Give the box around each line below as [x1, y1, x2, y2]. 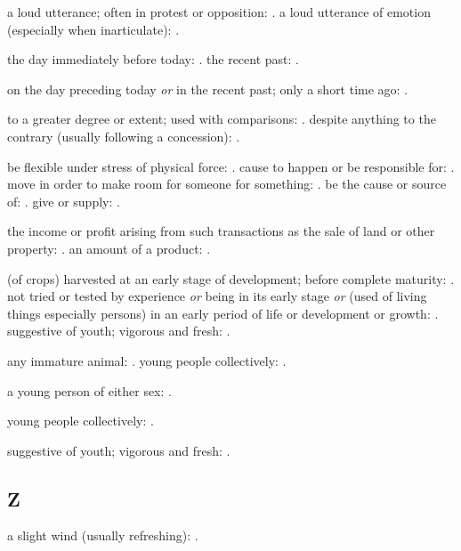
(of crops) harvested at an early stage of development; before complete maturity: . [7, 269, 455, 288]
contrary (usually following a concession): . [7, 126, 240, 145]
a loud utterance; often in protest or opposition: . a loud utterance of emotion [7, 3, 431, 20]
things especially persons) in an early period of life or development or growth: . [7, 304, 439, 322]
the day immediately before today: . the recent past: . [7, 50, 299, 69]
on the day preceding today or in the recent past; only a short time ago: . [7, 79, 408, 98]
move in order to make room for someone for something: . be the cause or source [7, 174, 447, 193]
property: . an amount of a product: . [7, 239, 211, 257]
